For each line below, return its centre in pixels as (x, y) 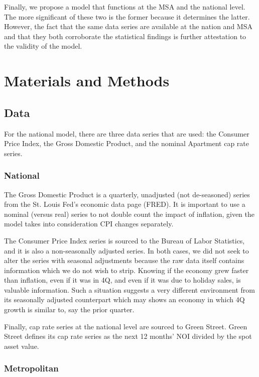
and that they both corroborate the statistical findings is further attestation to (125, 36)
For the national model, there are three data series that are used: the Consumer (127, 133)
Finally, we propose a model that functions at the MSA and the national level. (125, 7)
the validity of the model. (43, 46)
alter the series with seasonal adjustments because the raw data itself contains (124, 260)
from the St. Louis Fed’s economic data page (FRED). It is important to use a (125, 204)
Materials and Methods (87, 81)
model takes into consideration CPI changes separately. (89, 224)
